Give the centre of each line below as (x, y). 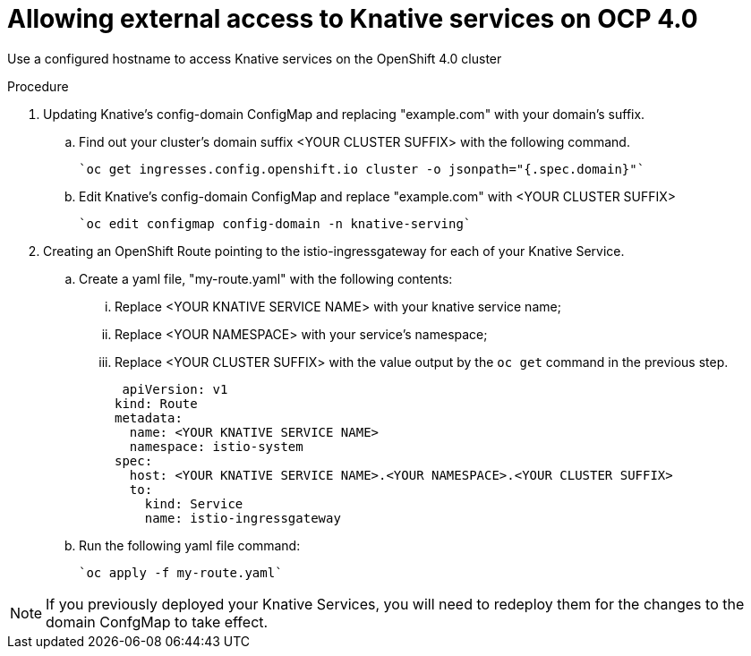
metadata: (149, 417)
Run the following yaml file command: (190, 545)
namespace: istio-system (216, 446)
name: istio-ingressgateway (243, 518)
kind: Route (156, 403)
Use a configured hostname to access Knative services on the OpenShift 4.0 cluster (255, 58)
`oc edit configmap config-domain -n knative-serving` (275, 223)
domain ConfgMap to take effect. (157, 622)
